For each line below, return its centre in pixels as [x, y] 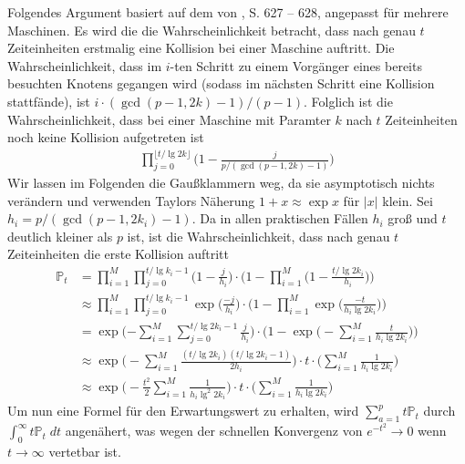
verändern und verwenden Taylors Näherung [131, 200]
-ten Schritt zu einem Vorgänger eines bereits [296, 65]
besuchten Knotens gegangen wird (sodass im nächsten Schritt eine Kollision [221, 83]
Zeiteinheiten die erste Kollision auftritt [118, 254]
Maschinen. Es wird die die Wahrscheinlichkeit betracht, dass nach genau [212, 30]
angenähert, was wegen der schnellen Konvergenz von [214, 431]
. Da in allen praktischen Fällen [280, 218]
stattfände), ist [49, 101]
